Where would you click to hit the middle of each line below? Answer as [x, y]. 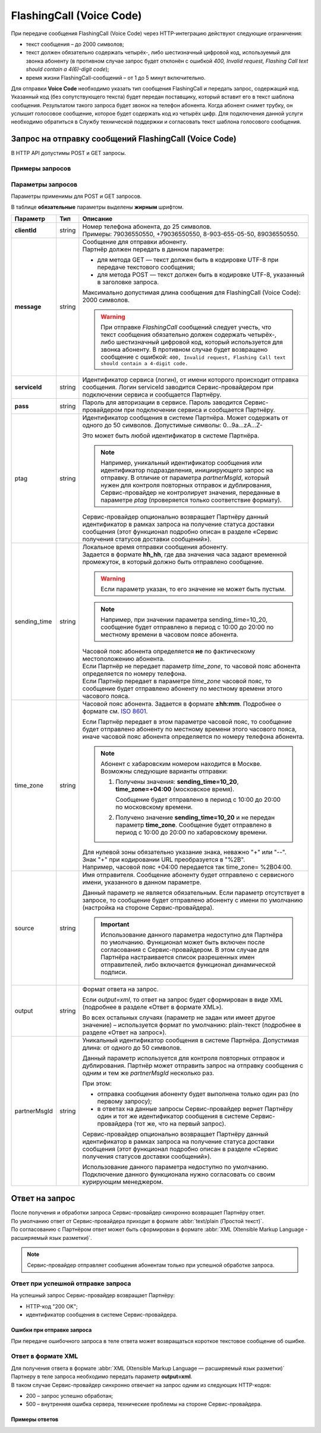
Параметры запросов [44, 184]
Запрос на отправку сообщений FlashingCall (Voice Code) [124, 139]
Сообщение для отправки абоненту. [135, 241]
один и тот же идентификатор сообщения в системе [173, 1116]
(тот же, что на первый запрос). [180, 1124]
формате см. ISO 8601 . [115, 711]
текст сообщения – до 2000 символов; [75, 44]
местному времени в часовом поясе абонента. [169, 634]
